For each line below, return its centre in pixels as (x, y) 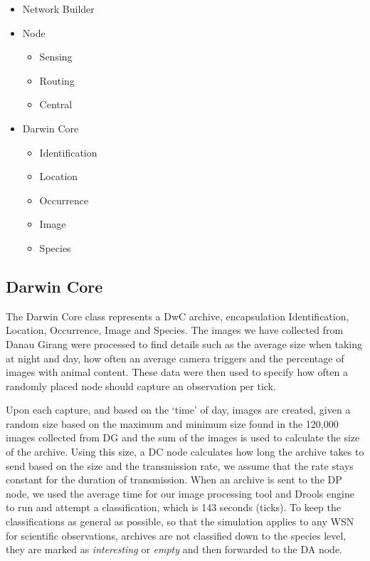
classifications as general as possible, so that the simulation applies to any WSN (180, 521)
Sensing (56, 57)
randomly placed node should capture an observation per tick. (141, 386)
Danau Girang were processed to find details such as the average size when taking (184, 344)
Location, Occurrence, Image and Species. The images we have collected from (175, 330)
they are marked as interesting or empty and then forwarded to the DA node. (174, 549)
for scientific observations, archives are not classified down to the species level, (176, 535)
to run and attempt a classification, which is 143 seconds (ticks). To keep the (174, 507)
